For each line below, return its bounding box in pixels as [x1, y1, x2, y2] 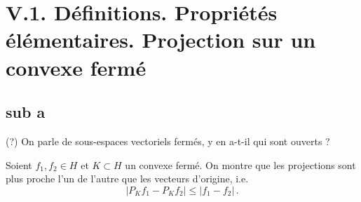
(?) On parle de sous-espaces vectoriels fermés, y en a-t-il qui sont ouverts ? [6, 133, 330, 148]
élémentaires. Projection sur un [6, 25, 316, 54]
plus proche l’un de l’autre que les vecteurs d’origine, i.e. [6, 171, 249, 186]
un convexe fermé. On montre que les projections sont [125, 157, 356, 172]
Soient [6, 157, 32, 172]
